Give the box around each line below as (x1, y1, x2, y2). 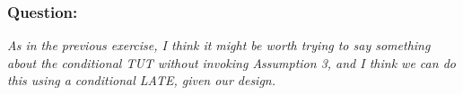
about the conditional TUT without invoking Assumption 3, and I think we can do (7, 53, 456, 72)
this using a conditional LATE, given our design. (7, 71, 276, 90)
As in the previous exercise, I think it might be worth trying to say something (7, 36, 431, 55)
